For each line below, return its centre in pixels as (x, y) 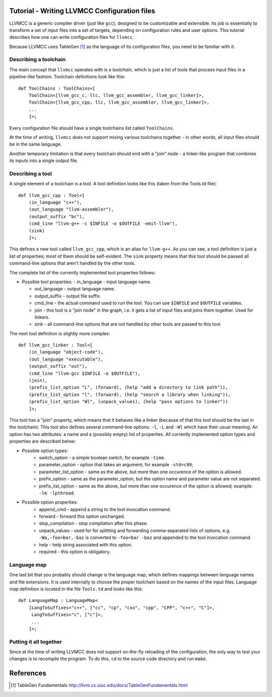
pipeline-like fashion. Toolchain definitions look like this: (67, 77)
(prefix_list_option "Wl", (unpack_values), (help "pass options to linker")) (128, 402)
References (28, 674)
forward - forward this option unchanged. (82, 516)
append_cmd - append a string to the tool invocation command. (105, 509)
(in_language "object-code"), (66, 352)
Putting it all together (36, 641)
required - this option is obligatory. (75, 552)
